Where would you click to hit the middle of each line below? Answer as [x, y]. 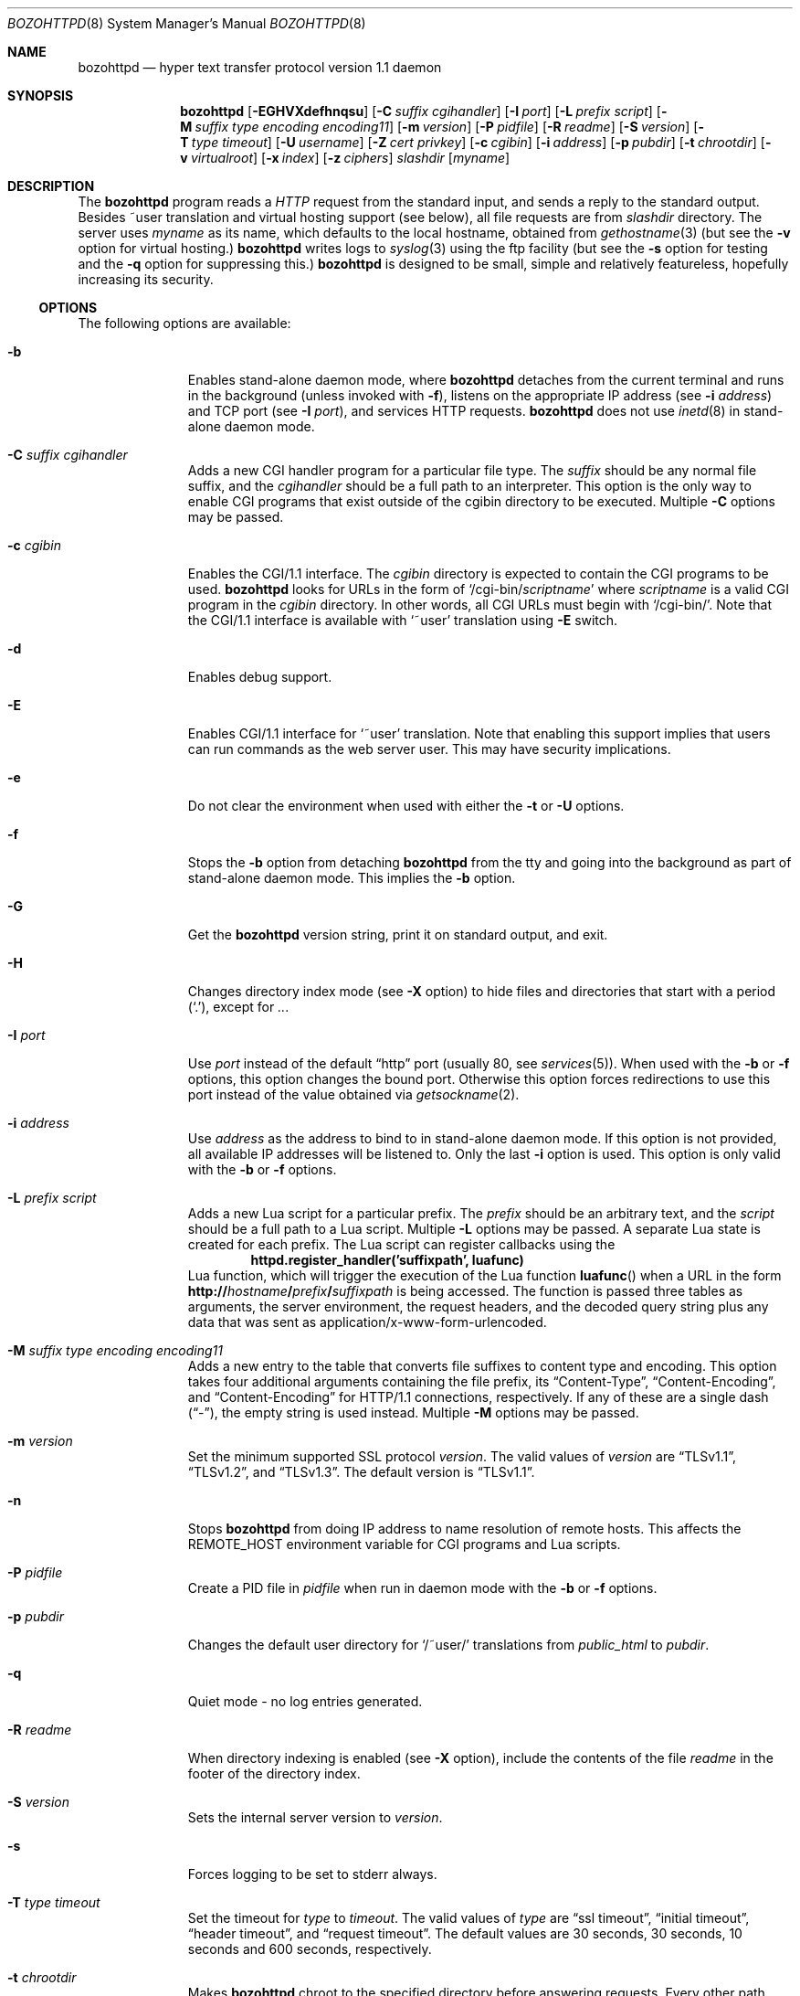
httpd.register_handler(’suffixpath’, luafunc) [387, 1260]
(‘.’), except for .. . [238, 1007]
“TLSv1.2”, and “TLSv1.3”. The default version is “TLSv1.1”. [361, 1472]
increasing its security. [146, 279]
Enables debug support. [260, 677]
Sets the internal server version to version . [315, 1817]
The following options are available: [184, 323]
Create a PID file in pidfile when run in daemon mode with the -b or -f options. [422, 1588]
